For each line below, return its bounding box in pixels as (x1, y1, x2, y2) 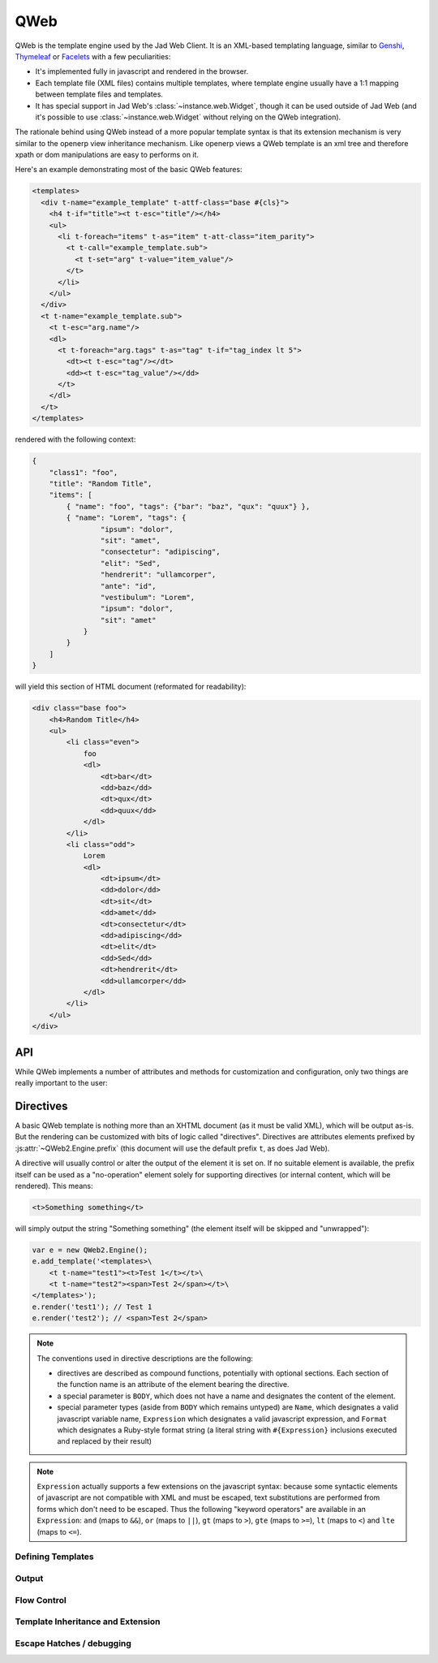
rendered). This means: (15, 1181, 93, 1190)
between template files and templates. (35, 89, 164, 99)
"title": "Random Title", (49, 479, 152, 488)
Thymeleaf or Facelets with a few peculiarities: (15, 51, 171, 61)
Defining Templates (15, 1551, 94, 1562)
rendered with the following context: (15, 434, 136, 444)
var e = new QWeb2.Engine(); (32, 1245, 148, 1255)
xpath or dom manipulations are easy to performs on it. (15, 150, 199, 160)
